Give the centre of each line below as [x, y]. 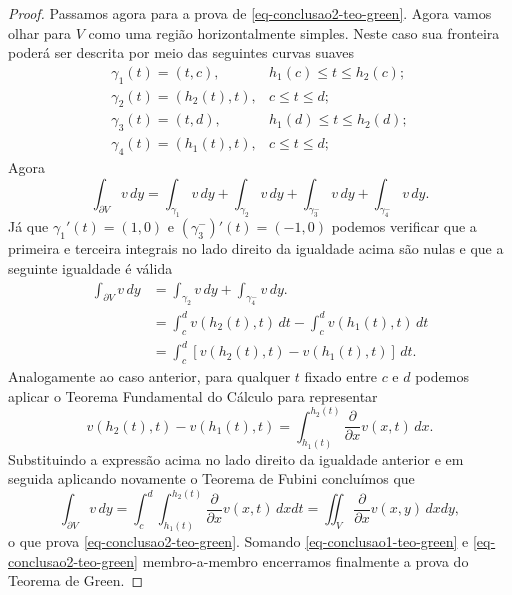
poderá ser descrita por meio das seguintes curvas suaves [181, 52]
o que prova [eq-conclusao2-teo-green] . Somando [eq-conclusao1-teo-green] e [238, 541]
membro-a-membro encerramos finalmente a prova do [305, 560]
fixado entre [340, 376]
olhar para [40, 32]
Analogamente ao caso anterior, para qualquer [149, 376]
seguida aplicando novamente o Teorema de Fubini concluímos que [211, 478]
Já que [28, 226]
